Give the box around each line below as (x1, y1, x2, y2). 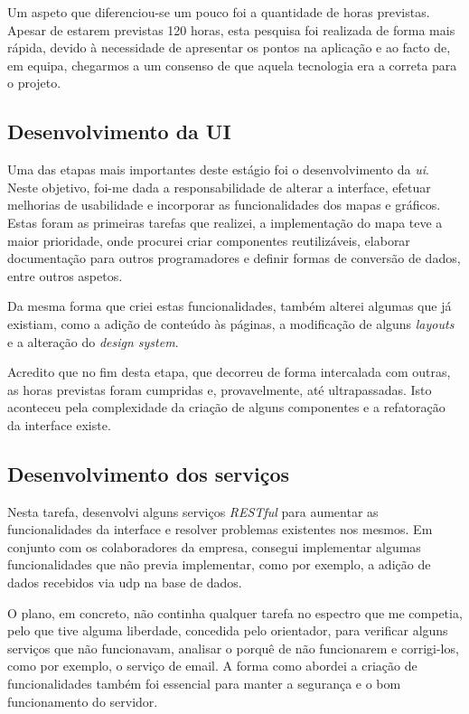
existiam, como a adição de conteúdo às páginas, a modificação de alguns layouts (7, 314, 455, 333)
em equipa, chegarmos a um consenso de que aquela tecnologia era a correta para (7, 55, 457, 74)
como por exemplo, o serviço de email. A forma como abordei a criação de (7, 656, 417, 675)
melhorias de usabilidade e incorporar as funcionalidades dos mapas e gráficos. (7, 195, 441, 214)
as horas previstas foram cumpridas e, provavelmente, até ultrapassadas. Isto (7, 380, 432, 399)
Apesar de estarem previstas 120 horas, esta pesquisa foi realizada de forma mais (7, 20, 455, 39)
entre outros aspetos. (7, 266, 123, 285)
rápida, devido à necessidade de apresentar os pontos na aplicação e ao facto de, (7, 38, 451, 57)
